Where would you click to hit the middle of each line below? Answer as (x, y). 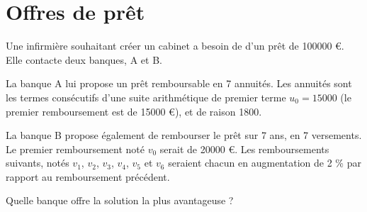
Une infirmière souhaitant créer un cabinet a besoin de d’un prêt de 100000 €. (175, 46)
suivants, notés (38, 163)
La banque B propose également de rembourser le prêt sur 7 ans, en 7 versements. (184, 135)
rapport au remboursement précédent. (88, 176)
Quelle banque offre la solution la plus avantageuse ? (120, 200)
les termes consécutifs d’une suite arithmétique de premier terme (146, 97)
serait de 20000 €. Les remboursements (244, 149)
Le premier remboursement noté (75, 149)
